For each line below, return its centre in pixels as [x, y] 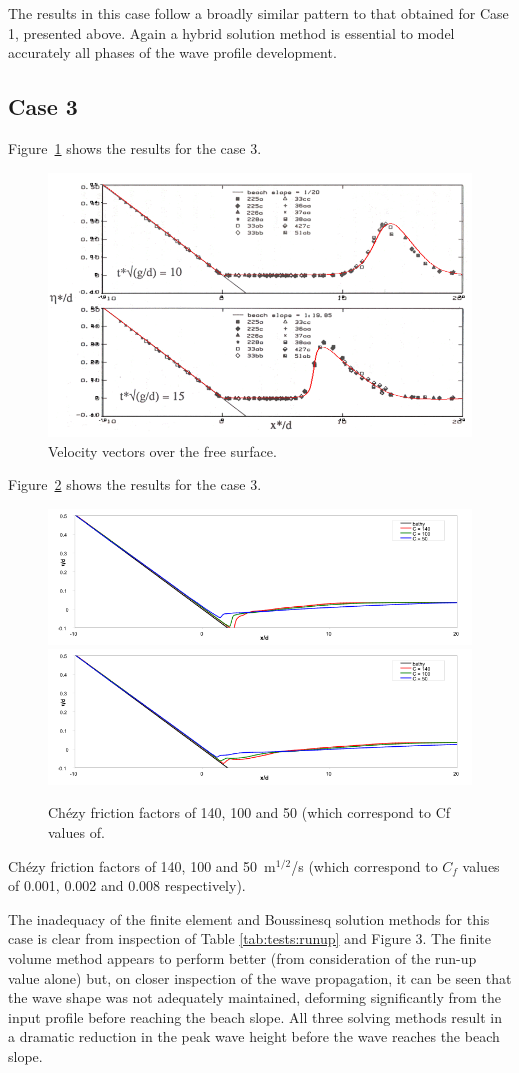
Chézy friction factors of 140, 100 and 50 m [142, 865]
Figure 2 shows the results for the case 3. [135, 484]
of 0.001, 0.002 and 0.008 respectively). [127, 885]
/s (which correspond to [364, 865]
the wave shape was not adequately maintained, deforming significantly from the [255, 997]
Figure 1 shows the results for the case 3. [135, 147]
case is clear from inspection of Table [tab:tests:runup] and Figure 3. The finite [249, 938]
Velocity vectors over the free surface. [162, 450]
